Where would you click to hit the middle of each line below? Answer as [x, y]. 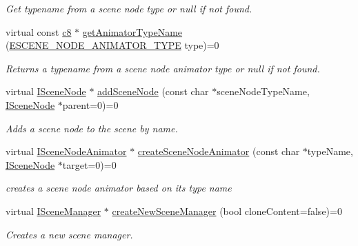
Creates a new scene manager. [69, 234]
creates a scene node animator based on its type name [119, 188]
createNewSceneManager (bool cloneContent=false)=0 [227, 211]
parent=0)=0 [90, 104]
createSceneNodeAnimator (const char [219, 151]
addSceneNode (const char [153, 91]
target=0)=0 [89, 164]
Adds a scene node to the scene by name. [92, 128]
